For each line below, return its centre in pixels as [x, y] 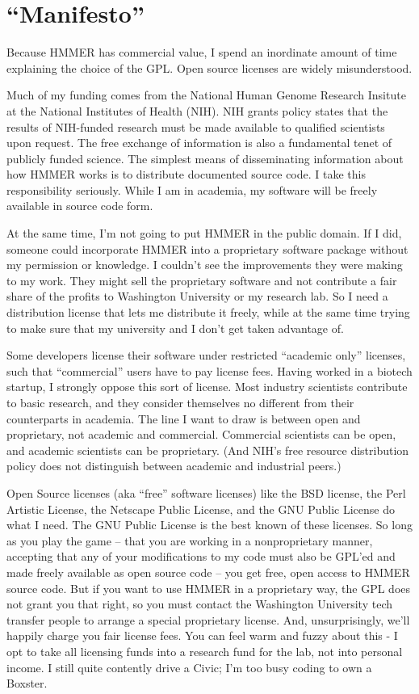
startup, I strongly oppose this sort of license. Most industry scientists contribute [207, 387]
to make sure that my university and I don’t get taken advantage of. [175, 328]
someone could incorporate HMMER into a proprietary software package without [207, 248]
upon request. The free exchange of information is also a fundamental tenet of [199, 143]
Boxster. [27, 683]
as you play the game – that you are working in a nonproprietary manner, [190, 540]
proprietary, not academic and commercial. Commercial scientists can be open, [201, 434]
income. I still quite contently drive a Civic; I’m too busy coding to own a [189, 667]
